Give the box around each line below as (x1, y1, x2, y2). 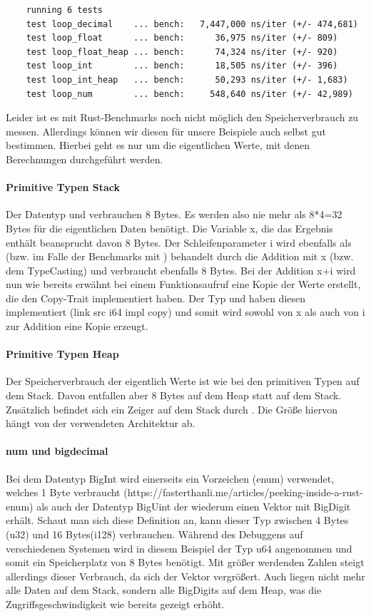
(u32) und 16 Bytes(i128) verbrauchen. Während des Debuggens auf (6, 527, 303, 542)
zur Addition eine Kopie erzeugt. (6, 319, 148, 334)
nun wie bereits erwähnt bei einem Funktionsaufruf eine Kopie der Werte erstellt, (6, 277, 361, 292)
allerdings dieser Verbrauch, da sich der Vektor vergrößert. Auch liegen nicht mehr (6, 568, 365, 583)
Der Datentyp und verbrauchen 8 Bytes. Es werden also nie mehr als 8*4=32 (6, 207, 342, 222)
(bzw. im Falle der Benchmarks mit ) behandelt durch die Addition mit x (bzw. (6, 249, 354, 264)
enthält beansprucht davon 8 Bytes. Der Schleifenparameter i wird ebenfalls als (6, 235, 352, 250)
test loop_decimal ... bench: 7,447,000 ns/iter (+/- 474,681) (26, 19, 358, 29)
